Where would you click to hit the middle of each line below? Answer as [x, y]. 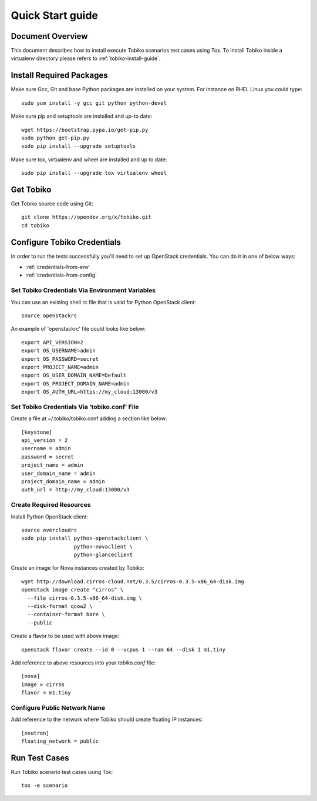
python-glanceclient [103, 555]
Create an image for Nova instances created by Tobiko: [77, 568]
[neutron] [35, 733]
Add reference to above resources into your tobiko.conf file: [83, 663]
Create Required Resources [51, 505]
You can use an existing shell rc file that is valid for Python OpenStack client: [104, 302]
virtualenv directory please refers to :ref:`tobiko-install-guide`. [86, 58]
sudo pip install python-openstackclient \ [85, 538]
